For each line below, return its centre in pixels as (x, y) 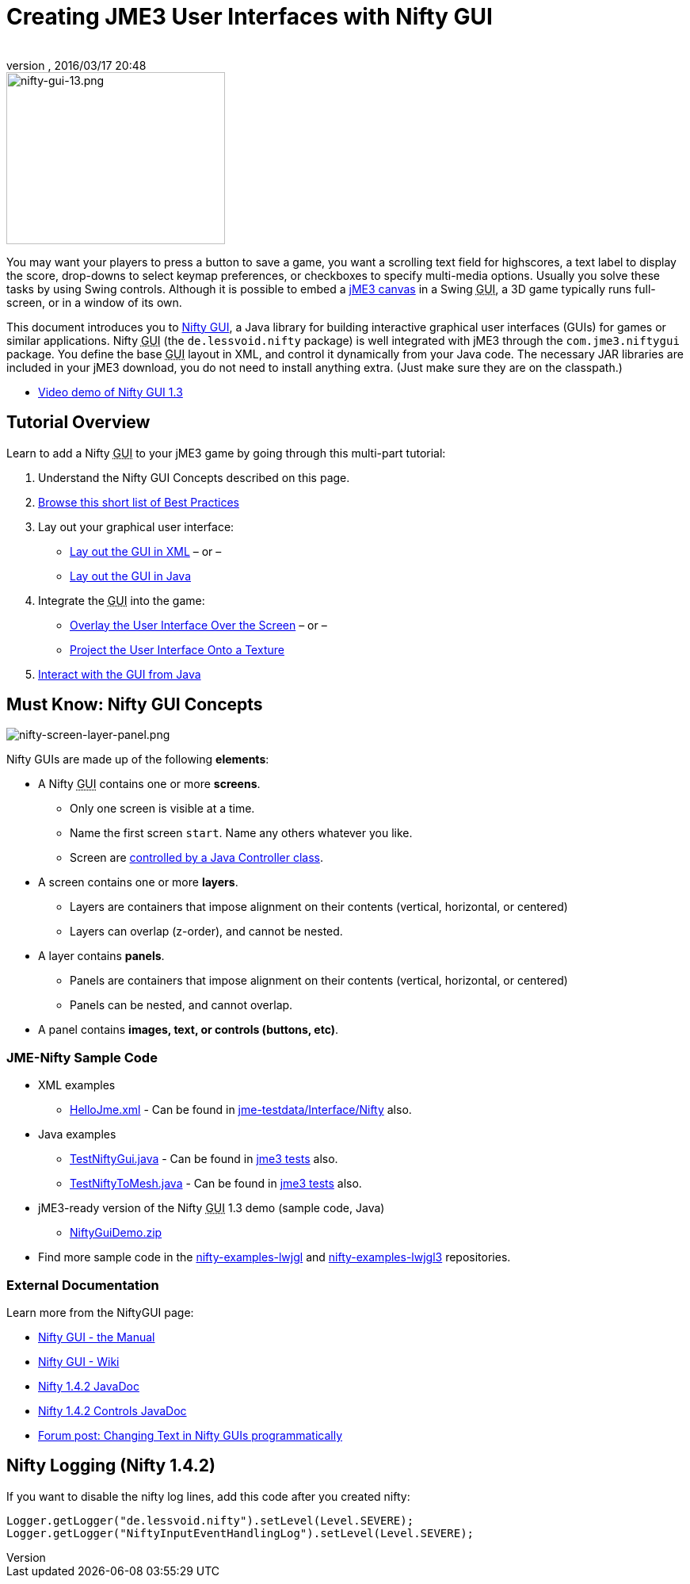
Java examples (77, 1134)
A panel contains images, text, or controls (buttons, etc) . (189, 1030)
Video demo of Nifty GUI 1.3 (111, 392)
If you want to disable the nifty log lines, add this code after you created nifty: (208, 1496)
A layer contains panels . (101, 956)
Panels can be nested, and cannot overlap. (181, 1005)
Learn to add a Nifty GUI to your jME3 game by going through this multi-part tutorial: (226, 453)
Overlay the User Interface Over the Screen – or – (198, 625)
